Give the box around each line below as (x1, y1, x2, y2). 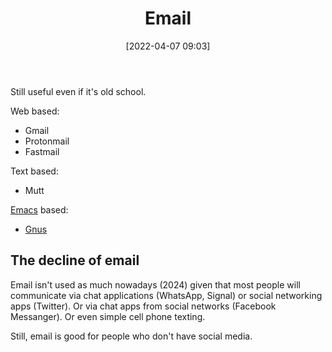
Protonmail (24, 135, 70, 147)
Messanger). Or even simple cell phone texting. (10, 310, 206, 322)
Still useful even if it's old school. (10, 85, 147, 97)
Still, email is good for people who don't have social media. (10, 330, 253, 342)
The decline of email (10, 252, 140, 269)
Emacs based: (10, 203, 69, 216)
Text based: (10, 165, 59, 177)
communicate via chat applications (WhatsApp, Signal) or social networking (10, 289, 323, 301)
